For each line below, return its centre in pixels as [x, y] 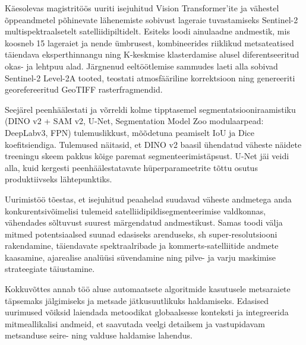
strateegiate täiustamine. [50, 269]
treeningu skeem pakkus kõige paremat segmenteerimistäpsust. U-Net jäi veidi [147, 156]
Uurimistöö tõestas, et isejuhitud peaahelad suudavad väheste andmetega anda [148, 199]
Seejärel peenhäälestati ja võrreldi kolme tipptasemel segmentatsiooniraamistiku [150, 109]
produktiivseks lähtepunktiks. [59, 179]
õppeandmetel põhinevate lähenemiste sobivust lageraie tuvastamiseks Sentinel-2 [152, 19]
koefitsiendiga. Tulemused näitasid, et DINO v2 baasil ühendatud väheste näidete [153, 144]
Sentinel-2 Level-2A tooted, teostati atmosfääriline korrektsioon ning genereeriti [150, 77]
